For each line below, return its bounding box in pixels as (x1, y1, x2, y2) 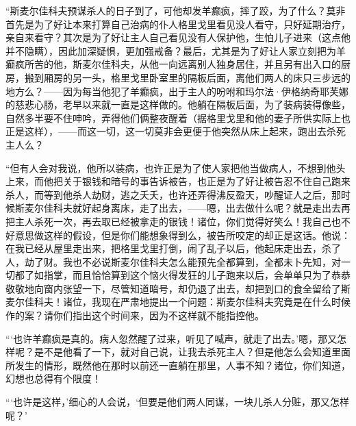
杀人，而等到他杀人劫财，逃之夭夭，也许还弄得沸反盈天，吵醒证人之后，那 (5, 187, 341, 201)
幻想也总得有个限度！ (5, 371, 101, 386)
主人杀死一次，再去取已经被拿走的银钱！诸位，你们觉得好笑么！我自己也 (14, 214, 341, 228)
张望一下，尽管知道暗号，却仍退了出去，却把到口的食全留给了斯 (62, 281, 351, 295)
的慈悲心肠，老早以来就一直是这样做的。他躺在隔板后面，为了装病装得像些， (5, 97, 351, 112)
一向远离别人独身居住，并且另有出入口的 (158, 57, 341, 71)
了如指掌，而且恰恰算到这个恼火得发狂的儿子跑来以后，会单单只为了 (24, 268, 331, 282)
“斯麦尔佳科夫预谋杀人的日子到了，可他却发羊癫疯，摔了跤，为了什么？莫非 (5, 3, 346, 17)
